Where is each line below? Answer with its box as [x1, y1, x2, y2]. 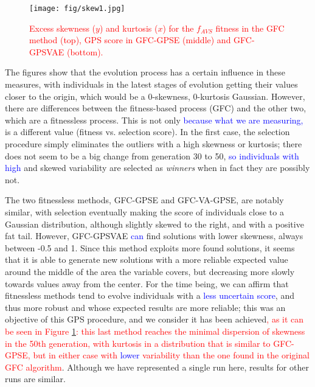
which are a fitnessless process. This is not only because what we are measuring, [5, 113, 303, 126]
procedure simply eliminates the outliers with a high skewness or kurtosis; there [5, 138, 302, 150]
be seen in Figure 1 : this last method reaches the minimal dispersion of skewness [5, 324, 305, 337]
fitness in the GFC [215, 21, 285, 34]
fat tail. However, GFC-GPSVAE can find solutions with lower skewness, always [5, 229, 303, 242]
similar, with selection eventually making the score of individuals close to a [5, 205, 284, 218]
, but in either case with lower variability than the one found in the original [27, 349, 310, 361]
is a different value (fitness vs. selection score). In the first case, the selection [5, 125, 290, 138]
